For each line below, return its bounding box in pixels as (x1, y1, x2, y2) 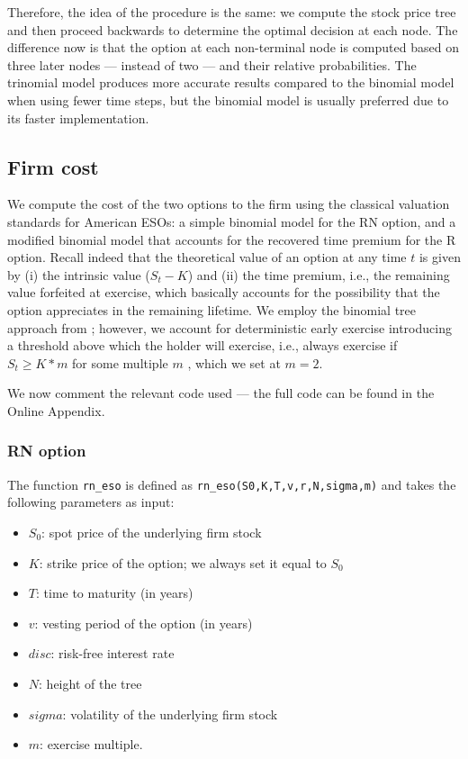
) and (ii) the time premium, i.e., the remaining (187, 265, 450, 284)
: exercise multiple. (40, 735, 143, 754)
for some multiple (72, 353, 168, 372)
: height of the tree (39, 673, 142, 692)
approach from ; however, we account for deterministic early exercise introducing (7, 318, 452, 337)
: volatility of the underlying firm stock (62, 704, 278, 723)
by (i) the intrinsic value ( (7, 265, 150, 284)
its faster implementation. (7, 108, 149, 127)
